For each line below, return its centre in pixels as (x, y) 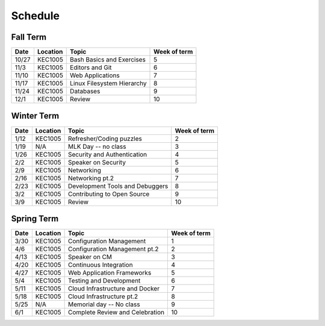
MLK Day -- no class (97, 146)
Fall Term (29, 37)
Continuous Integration (101, 265)
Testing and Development (104, 281)
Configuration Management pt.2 (113, 249)
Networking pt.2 (91, 178)
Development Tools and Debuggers (118, 186)
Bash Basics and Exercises (108, 60)
